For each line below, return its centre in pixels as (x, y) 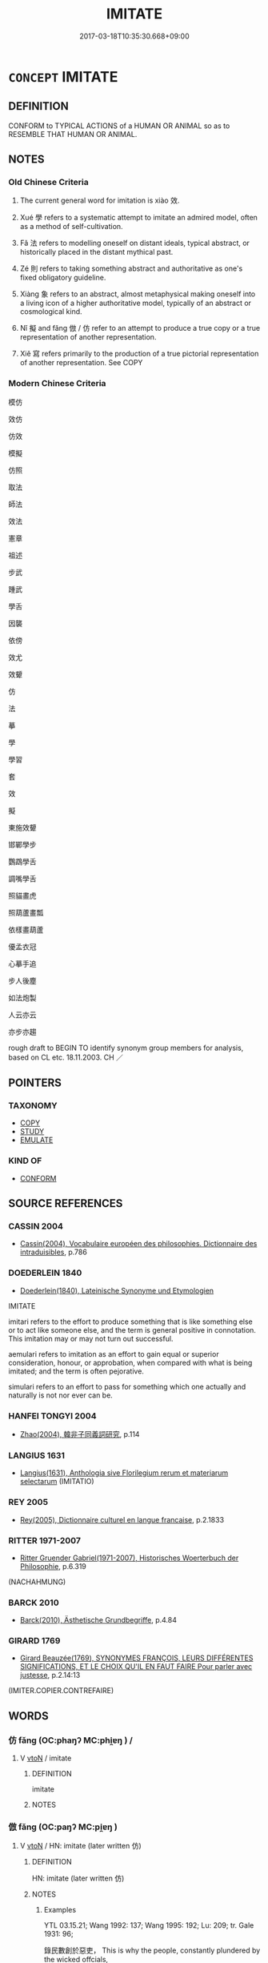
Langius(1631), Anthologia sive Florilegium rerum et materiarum (124, 1473)
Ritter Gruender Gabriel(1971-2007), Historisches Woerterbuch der (129, 1558)
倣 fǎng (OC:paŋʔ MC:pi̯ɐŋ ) (63, 1827)
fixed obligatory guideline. (63, 278)
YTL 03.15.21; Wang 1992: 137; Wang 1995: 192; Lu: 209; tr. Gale (149, 1925)
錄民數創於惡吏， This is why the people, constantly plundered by (152, 1950)
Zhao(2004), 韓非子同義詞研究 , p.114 (80, 1434)
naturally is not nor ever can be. (61, 1395)
